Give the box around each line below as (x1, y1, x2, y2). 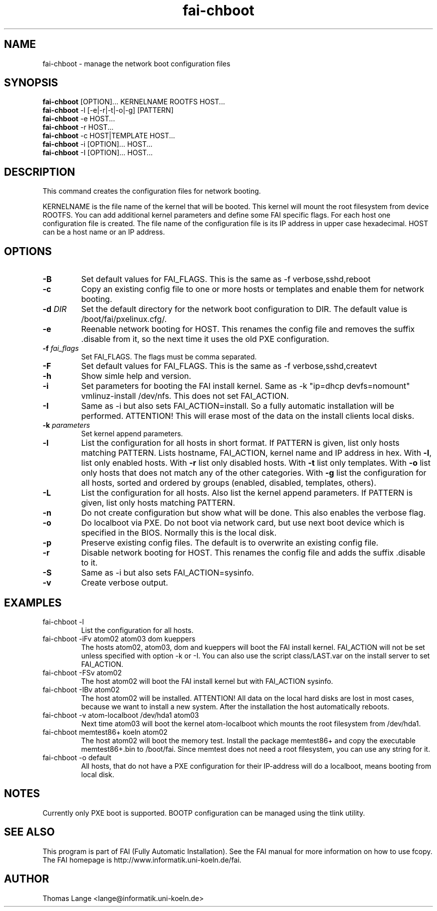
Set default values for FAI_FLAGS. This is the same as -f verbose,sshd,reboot (81, 274, 371, 285)
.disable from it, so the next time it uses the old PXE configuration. (81, 334, 329, 344)
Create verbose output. (81, 578, 168, 588)
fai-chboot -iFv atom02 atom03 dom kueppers (42, 634, 196, 643)
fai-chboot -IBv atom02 (42, 685, 120, 694)
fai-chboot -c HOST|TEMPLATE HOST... (42, 131, 175, 140)
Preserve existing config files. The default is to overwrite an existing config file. (81, 538, 379, 548)
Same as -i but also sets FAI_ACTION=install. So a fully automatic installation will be (81, 401, 395, 411)
